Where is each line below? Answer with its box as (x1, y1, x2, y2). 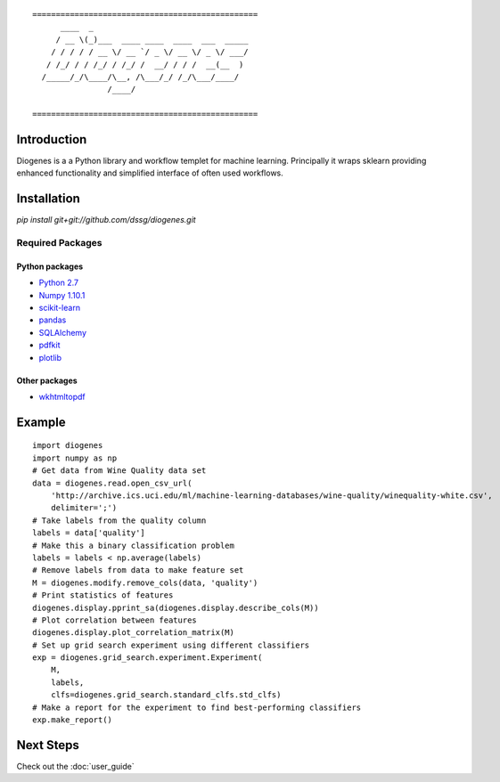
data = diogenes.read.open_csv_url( (32, 477, 193, 488)
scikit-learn (38, 303, 80, 314)
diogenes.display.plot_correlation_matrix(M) (32, 628, 235, 638)
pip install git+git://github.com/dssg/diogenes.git (16, 215, 196, 225)
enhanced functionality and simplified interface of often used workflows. (16, 167, 284, 178)
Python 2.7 (38, 277, 79, 289)
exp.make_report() (32, 715, 113, 725)
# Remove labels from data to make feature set (32, 566, 244, 575)
